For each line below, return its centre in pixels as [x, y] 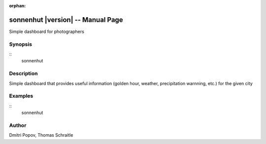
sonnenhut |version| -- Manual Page [66, 20]
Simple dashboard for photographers [47, 31]
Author [18, 125]
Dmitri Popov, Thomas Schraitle [41, 135]
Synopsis [20, 44]
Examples [21, 96]
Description [23, 74]
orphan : [17, 6]
